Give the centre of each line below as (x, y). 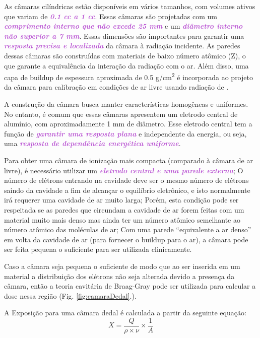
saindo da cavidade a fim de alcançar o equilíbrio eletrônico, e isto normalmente (127, 190)
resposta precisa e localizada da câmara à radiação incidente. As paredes (122, 46)
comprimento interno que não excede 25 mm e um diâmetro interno (123, 26)
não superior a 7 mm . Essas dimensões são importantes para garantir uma (124, 36)
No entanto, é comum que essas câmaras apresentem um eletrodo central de (121, 114)
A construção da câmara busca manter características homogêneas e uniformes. (126, 104)
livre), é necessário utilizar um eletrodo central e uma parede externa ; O (124, 170)
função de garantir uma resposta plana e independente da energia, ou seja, (125, 133)
